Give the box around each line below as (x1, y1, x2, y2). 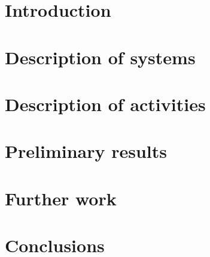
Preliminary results (5, 139, 167, 163)
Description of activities (5, 91, 206, 116)
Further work (5, 186, 117, 210)
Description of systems (5, 44, 196, 69)
